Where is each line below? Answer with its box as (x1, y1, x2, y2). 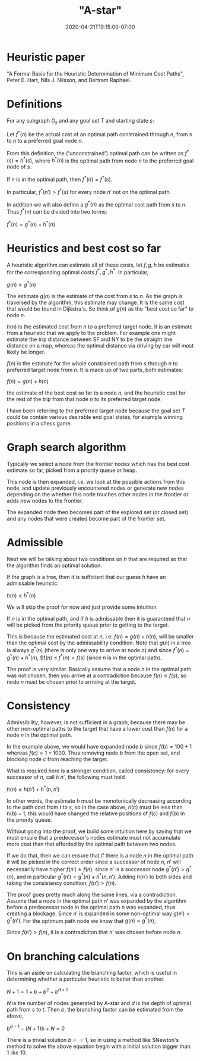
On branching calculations (7, 950, 140, 963)
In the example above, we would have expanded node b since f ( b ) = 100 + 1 (7, 743, 192, 750)
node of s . (7, 163, 32, 170)
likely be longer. (7, 348, 46, 355)
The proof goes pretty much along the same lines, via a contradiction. (7, 891, 177, 898)
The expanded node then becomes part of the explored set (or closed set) (7, 508, 189, 515)
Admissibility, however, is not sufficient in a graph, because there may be (7, 718, 186, 726)
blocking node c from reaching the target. (7, 755, 109, 762)
